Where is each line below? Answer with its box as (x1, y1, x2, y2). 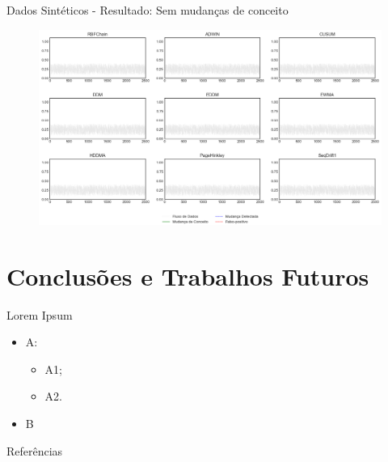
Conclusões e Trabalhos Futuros (6, 259, 369, 292)
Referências (6, 442, 63, 459)
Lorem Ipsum (6, 306, 73, 323)
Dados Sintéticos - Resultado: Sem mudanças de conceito (6, 2, 289, 18)
